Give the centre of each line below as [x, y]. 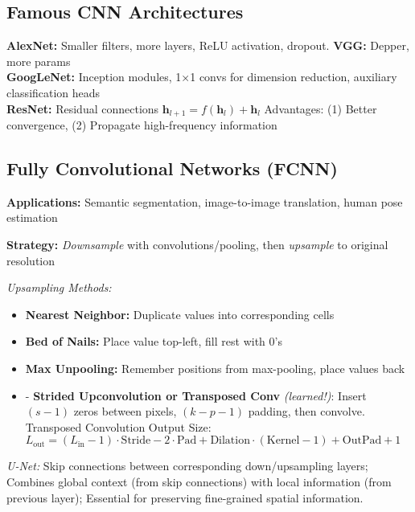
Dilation [230, 441]
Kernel [283, 441]
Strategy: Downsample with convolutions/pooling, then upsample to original [197, 245]
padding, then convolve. [306, 411]
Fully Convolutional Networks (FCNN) [172, 168]
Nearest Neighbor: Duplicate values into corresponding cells [180, 314]
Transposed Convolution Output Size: [118, 426]
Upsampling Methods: [59, 287]
